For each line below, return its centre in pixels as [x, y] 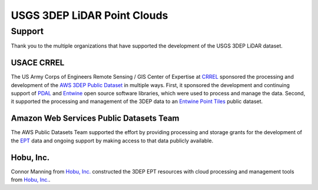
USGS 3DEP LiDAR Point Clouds [90, 15]
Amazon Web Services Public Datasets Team [95, 119]
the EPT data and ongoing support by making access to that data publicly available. [112, 141]
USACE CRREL [38, 63]
